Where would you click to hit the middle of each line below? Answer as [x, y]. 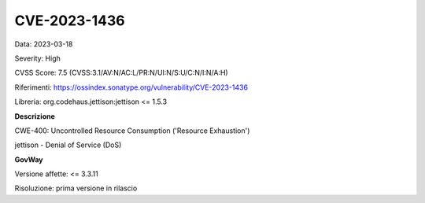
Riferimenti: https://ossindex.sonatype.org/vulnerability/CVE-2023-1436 [131, 87]
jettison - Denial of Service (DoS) [68, 145]
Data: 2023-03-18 [44, 44]
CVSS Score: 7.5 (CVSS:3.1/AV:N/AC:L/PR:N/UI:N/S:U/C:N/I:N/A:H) [121, 73]
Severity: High [37, 58]
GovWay [29, 159]
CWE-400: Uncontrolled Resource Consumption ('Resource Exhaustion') [132, 131]
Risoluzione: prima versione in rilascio [76, 188]
